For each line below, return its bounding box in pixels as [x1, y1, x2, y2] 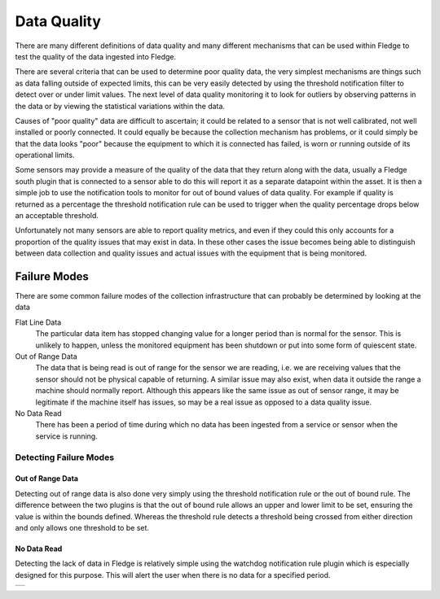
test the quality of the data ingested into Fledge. [15, 51, 177, 61]
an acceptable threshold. [15, 211, 99, 221]
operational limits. [15, 151, 75, 160]
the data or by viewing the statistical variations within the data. [15, 101, 226, 111]
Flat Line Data [15, 317, 62, 327]
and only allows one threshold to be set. [15, 522, 150, 532]
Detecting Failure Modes [15, 452, 114, 463]
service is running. [35, 431, 98, 441]
